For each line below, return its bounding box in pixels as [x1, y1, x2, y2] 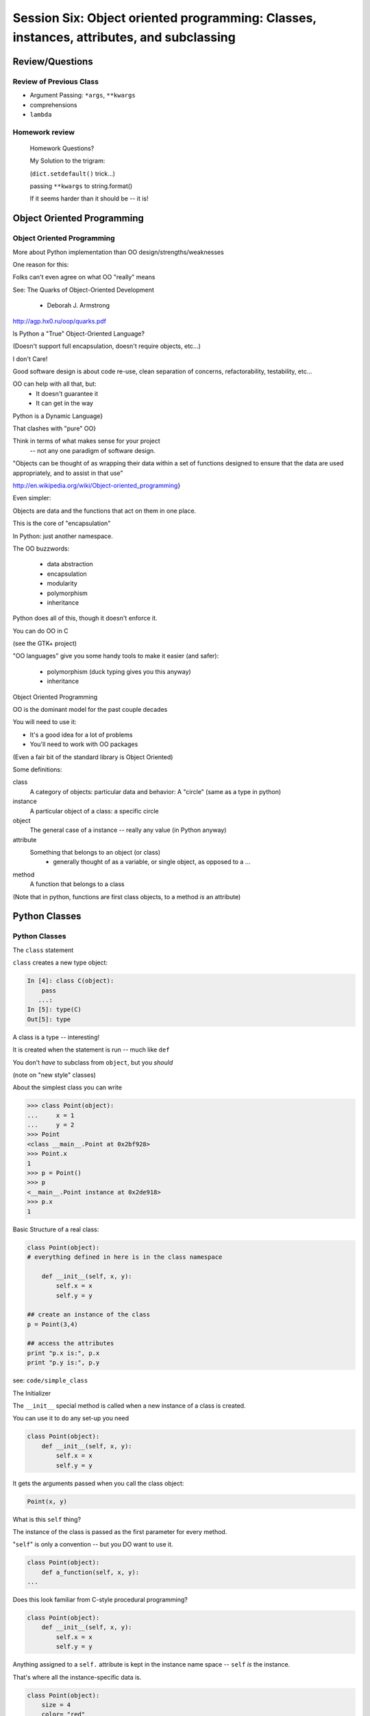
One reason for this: [12, 260, 69, 268]
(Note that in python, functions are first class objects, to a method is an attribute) [12, 892, 241, 901]
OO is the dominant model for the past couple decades [12, 706, 168, 714]
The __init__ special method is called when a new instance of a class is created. [12, 1402, 246, 1410]
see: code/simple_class [12, 1376, 88, 1384]
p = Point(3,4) [27, 1320, 78, 1328]
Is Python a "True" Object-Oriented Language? [12, 329, 145, 338]
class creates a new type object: [12, 958, 108, 967]
